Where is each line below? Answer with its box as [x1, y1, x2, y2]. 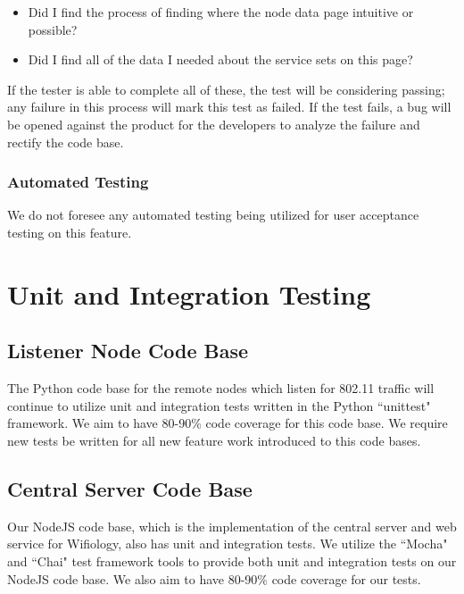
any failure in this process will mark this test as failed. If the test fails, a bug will [7, 97, 452, 116]
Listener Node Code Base [7, 337, 249, 364]
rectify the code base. [7, 132, 124, 151]
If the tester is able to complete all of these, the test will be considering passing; [7, 79, 445, 98]
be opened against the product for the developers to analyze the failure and [7, 114, 420, 133]
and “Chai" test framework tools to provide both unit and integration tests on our [7, 551, 457, 570]
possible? [28, 20, 78, 38]
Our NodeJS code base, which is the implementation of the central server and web [7, 516, 457, 535]
